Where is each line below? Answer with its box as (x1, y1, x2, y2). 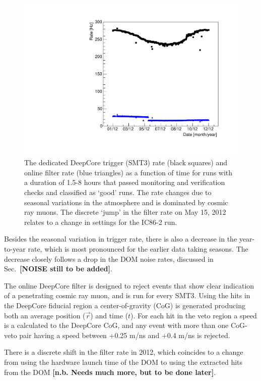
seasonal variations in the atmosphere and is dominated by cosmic (24, 197, 228, 207)
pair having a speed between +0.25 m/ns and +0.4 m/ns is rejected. (19, 329, 230, 340)
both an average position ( (4, 310, 86, 320)
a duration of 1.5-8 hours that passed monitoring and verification (24, 177, 225, 187)
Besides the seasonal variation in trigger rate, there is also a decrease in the (4, 233, 237, 244)
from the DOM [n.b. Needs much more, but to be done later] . (4, 366, 216, 377)
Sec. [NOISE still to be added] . (4, 263, 112, 274)
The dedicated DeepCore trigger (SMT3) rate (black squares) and (24, 157, 228, 168)
